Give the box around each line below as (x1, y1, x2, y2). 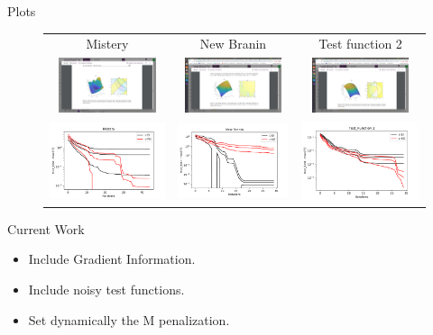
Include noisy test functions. (28, 280, 185, 299)
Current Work (7, 219, 85, 238)
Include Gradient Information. (28, 249, 196, 268)
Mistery (86, 34, 129, 53)
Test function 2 (318, 34, 402, 53)
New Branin (199, 34, 267, 53)
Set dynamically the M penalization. (28, 310, 230, 329)
